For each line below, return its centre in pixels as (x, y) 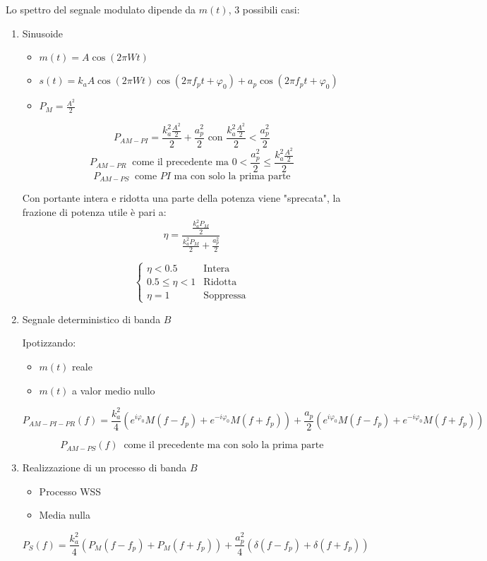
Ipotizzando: (49, 343)
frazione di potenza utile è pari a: (94, 212)
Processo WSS (70, 491)
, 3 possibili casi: (264, 9)
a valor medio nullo (114, 390)
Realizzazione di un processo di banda (104, 467)
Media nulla (65, 515)
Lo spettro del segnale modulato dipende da (101, 9)
